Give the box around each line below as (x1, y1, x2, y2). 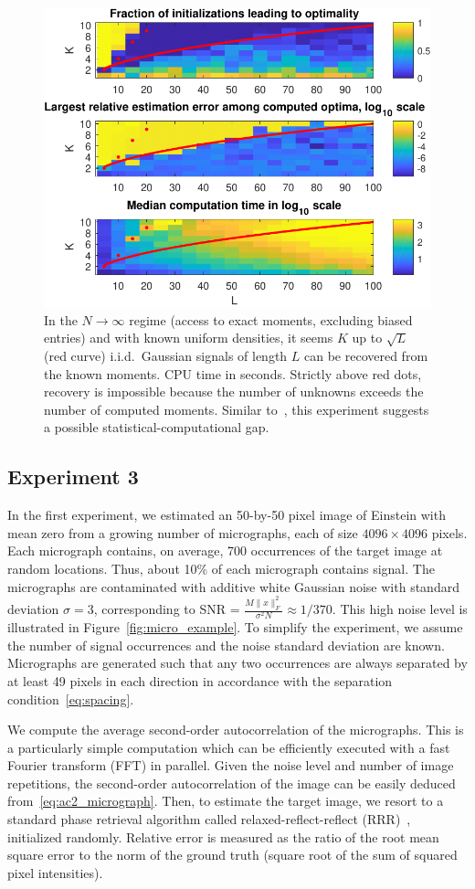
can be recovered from (304, 346, 428, 365)
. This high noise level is (332, 599, 468, 618)
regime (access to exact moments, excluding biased (129, 310, 413, 329)
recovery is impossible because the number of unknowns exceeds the (44, 382, 424, 401)
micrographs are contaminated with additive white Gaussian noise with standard (7, 577, 459, 596)
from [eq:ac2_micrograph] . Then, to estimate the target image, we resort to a (7, 791, 444, 810)
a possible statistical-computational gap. (44, 418, 269, 437)
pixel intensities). (7, 863, 103, 882)
